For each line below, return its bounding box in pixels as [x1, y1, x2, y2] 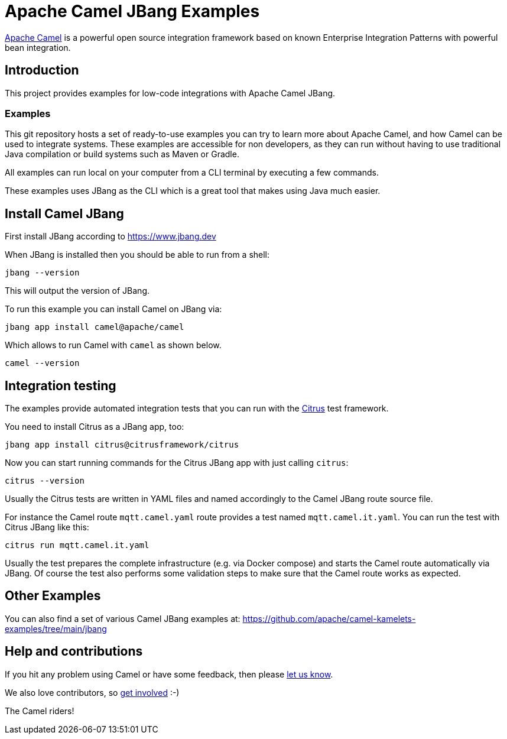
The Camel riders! [5, 705, 74, 716]
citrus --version [5, 476, 84, 486]
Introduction [5, 63, 79, 78]
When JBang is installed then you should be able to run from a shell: [5, 249, 270, 260]
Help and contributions [5, 644, 143, 659]
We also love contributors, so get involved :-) [5, 687, 180, 698]
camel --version [5, 358, 80, 368]
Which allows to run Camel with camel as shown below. [5, 340, 222, 351]
